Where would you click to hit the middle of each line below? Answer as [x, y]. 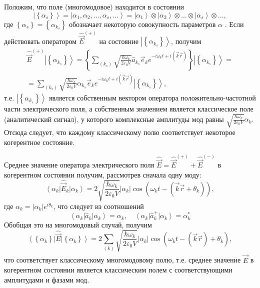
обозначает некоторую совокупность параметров [142, 24]
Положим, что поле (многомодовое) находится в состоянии [94, 6]
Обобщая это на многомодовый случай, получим [78, 225]
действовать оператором [40, 41]
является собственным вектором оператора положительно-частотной [152, 97]
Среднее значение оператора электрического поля [79, 165]
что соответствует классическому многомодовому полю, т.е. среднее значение [122, 260]
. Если [234, 24]
